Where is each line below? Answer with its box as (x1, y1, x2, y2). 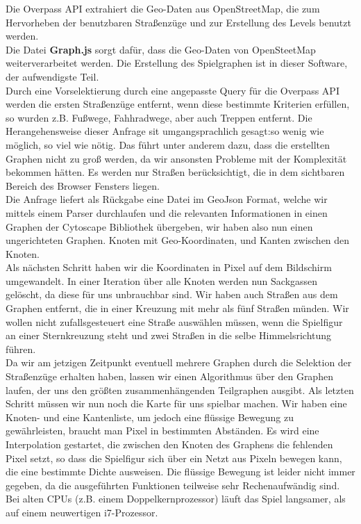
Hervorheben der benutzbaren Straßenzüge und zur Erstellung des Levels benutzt (6, 15, 351, 29)
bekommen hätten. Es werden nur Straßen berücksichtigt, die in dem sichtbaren (6, 165, 345, 179)
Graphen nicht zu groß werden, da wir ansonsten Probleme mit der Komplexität (6, 151, 347, 165)
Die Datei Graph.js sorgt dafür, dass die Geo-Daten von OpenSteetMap (6, 42, 316, 56)
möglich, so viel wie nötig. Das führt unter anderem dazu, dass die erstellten (6, 137, 330, 152)
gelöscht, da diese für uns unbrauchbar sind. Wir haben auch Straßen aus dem (6, 287, 338, 302)
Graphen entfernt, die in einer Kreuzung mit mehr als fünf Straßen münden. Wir (6, 301, 349, 316)
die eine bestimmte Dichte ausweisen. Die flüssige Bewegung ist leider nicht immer (6, 464, 355, 479)
